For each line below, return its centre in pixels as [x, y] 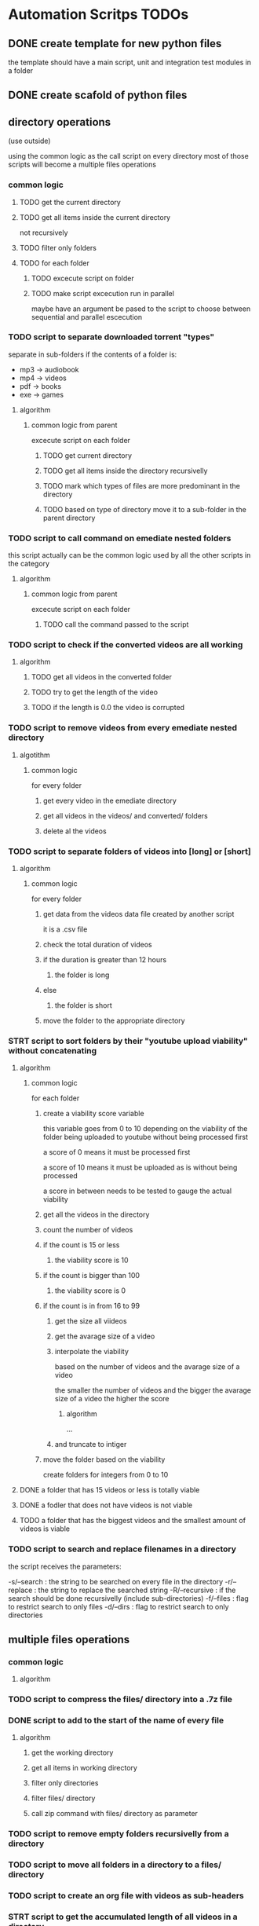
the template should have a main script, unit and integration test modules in [130, 62]
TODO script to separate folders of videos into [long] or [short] [129, 851]
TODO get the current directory [70, 202]
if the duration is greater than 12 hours [105, 959]
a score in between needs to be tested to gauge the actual [137, 1191]
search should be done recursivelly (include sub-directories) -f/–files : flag [128, 1598]
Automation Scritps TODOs [98, 15]
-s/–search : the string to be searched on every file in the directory [116, 1581]
